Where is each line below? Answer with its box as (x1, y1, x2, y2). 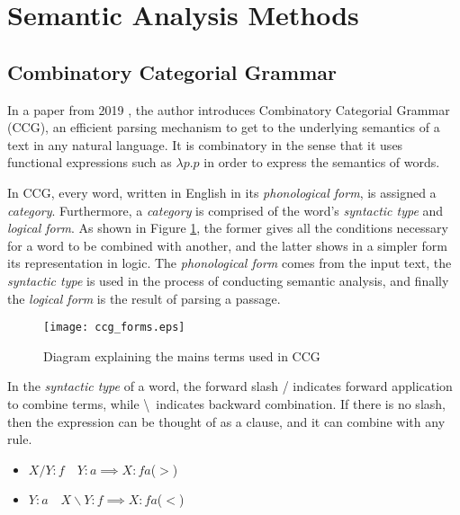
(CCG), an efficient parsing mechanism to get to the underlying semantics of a (7, 118, 440, 137)
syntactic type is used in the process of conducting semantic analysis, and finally (7, 271, 449, 289)
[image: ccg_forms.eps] (43, 321, 185, 334)
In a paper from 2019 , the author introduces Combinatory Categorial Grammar (7, 100, 450, 119)
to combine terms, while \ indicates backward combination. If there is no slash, (7, 394, 446, 413)
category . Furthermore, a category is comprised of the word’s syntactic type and (7, 200, 444, 219)
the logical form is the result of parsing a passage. (7, 289, 281, 307)
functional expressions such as (7, 153, 172, 172)
